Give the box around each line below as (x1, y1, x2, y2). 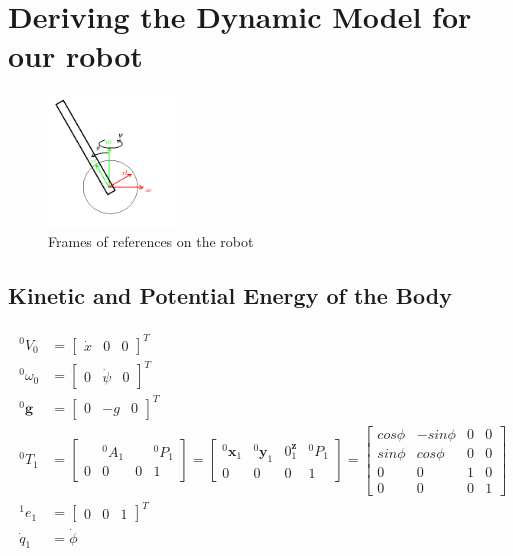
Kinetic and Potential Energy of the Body (8, 280, 452, 311)
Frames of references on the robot (48, 231, 254, 252)
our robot (8, 35, 143, 76)
